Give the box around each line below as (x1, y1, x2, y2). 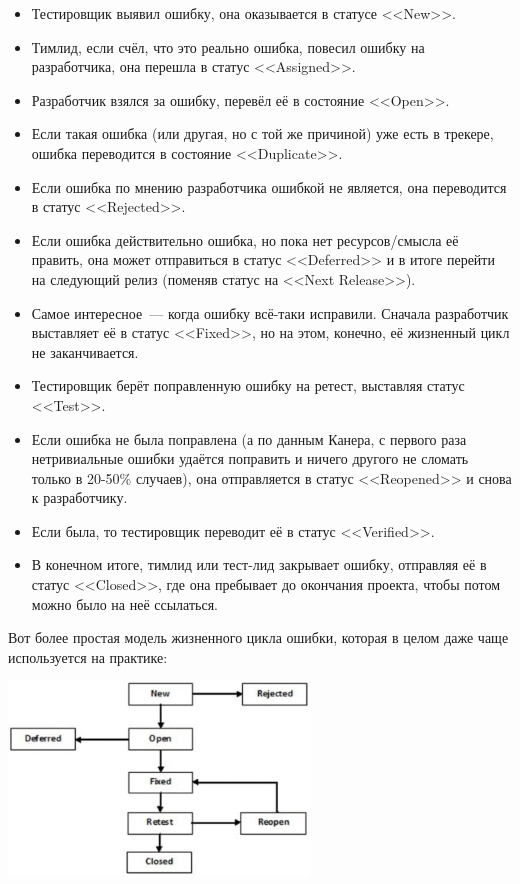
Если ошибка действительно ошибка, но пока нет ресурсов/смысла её (31, 229, 459, 250)
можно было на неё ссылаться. (31, 593, 218, 614)
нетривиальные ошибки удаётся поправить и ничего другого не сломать (31, 448, 469, 469)
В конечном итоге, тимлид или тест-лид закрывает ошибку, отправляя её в (31, 554, 487, 575)
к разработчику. (31, 487, 128, 508)
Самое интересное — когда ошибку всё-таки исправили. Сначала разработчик (31, 302, 509, 323)
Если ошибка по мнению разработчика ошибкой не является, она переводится (31, 176, 507, 197)
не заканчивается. (31, 341, 139, 362)
